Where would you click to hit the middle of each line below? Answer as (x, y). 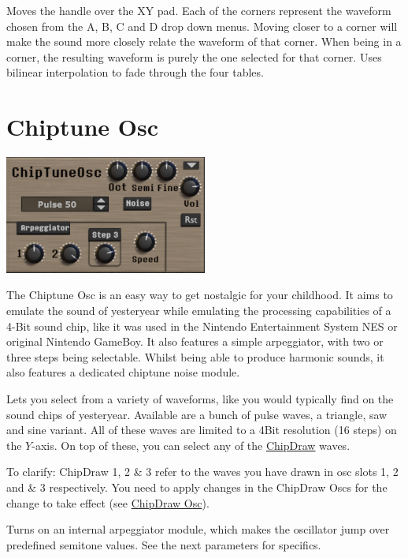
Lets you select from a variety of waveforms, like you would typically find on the (200, 399)
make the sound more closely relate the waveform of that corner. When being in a (204, 41)
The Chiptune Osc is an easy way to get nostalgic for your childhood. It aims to (200, 295)
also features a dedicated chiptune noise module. (123, 372)
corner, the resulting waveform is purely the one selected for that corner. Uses (194, 56)
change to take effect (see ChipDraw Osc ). (108, 502)
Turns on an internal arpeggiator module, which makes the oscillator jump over (198, 529)
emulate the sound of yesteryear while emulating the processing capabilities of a (199, 311)
